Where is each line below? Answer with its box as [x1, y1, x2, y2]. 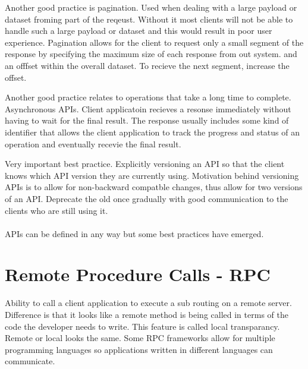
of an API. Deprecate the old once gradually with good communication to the [5, 192, 288, 204]
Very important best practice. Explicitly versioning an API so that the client [5, 157, 285, 170]
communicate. [5, 355, 55, 367]
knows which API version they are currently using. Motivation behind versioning [5, 169, 299, 181]
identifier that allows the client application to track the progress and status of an [5, 125, 300, 138]
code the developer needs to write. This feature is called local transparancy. [5, 320, 280, 332]
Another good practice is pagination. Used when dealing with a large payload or [5, 1, 297, 13]
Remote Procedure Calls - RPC [5, 262, 271, 286]
